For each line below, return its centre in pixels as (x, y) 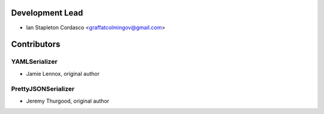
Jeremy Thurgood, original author (68, 101)
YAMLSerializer (34, 61)
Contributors (36, 44)
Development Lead (47, 13)
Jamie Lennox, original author (63, 73)
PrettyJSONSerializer (43, 89)
